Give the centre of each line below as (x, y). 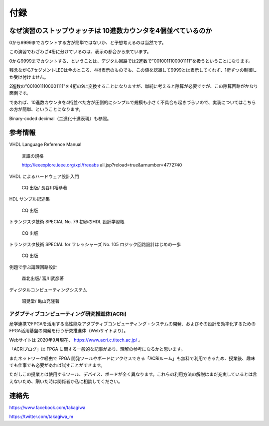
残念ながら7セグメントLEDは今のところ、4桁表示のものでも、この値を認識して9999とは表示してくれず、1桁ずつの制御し (133, 70)
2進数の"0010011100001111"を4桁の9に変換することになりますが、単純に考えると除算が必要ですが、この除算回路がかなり (134, 86)
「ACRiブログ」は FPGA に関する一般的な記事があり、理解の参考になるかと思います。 (97, 349)
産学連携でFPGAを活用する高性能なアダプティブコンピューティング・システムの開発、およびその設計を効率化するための (133, 324)
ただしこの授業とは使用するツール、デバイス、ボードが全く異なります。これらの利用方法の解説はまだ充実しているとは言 (133, 374)
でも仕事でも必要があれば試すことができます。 (57, 365)
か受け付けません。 (29, 77)
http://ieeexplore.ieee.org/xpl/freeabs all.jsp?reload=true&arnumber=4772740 (102, 165)
